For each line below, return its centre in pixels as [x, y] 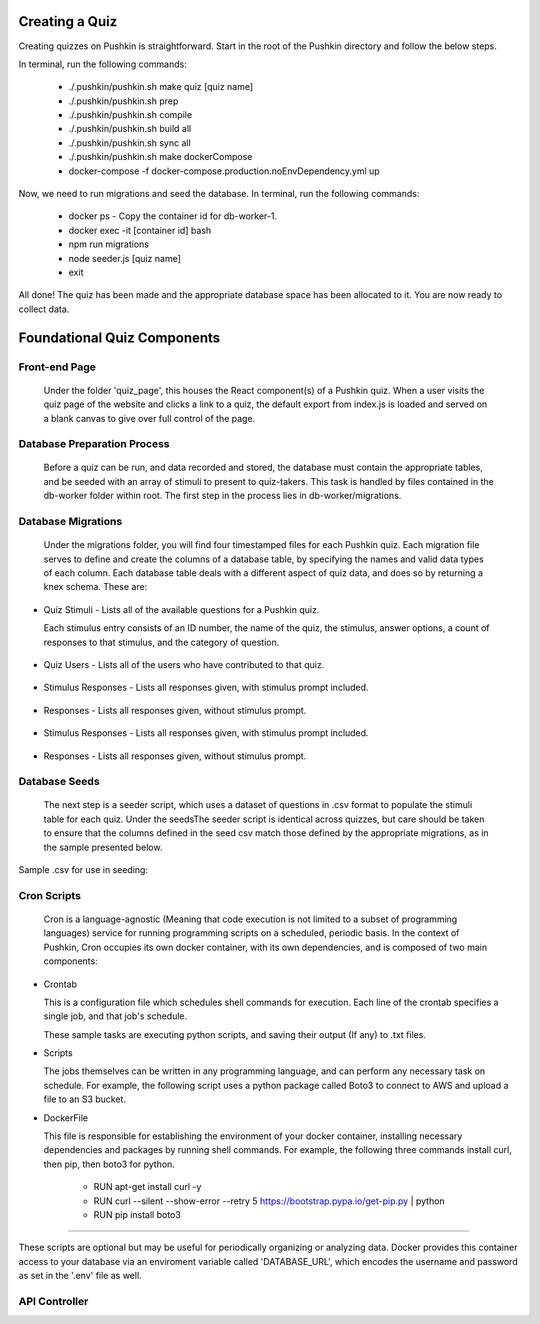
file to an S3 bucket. [85, 1099]
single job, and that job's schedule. [115, 1016]
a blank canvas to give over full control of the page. [149, 418]
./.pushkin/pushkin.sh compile [130, 115]
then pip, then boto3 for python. [109, 1164]
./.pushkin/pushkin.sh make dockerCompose [160, 157]
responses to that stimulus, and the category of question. [161, 642]
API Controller [53, 1301]
